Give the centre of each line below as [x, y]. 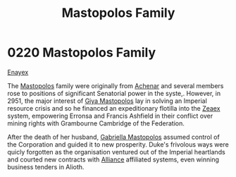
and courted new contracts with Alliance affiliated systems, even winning [113, 159]
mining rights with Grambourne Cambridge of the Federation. [96, 123]
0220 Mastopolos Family [82, 53]
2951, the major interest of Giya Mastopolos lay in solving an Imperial [107, 101]
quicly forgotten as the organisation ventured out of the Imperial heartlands [116, 152]
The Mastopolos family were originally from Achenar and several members [116, 85]
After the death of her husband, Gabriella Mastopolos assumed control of [113, 137]
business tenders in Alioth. [46, 166]
